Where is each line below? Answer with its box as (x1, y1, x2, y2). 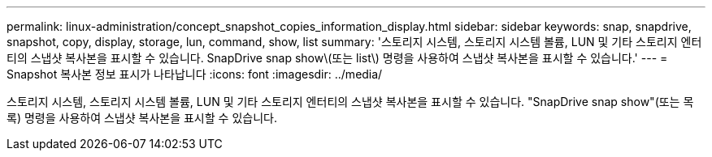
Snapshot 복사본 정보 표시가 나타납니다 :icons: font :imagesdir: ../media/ (7, 67, 383, 81)
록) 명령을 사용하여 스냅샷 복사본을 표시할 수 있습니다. (7, 111, 277, 125)
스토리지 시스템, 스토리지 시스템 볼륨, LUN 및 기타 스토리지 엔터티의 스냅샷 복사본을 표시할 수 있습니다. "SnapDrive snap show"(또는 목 (7, 95, 694, 108)
